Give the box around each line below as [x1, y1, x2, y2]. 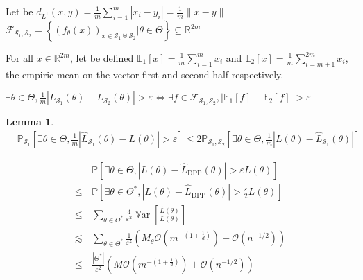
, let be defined [69, 51, 134, 64]
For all [6, 51, 33, 64]
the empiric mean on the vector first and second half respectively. [6, 67, 284, 81]
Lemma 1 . [6, 114, 54, 129]
